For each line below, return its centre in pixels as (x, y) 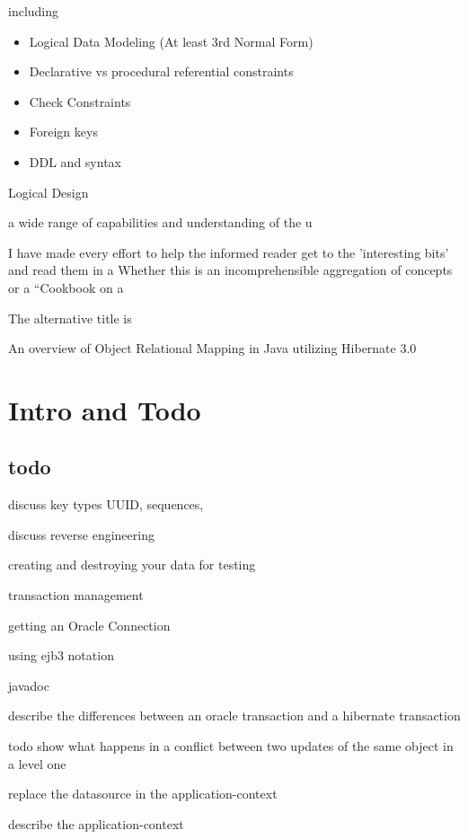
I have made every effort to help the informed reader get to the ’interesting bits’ (229, 252)
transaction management (76, 595)
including (34, 11)
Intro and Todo (105, 409)
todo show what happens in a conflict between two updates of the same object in (231, 746)
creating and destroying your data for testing (132, 565)
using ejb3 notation (61, 655)
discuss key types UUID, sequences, (106, 504)
